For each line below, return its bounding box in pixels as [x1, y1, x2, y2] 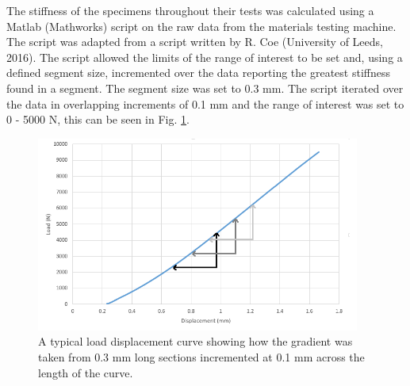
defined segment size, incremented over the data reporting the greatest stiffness [6, 64, 390, 81]
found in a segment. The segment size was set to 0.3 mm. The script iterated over [6, 79, 404, 96]
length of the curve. [38, 364, 133, 380]
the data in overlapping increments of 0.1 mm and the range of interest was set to [6, 95, 404, 112]
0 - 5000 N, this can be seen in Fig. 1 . [6, 111, 190, 128]
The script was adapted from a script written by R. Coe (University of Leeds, [6, 33, 383, 50]
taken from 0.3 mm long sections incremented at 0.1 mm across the [38, 348, 365, 365]
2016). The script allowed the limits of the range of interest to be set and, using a [6, 48, 403, 65]
